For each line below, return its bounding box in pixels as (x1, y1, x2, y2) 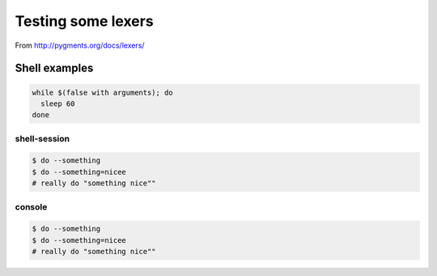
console (15, 201, 48, 212)
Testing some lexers (15, 12, 154, 30)
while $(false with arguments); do (32, 87, 173, 97)
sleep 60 (40, 99, 75, 108)
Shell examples (15, 62, 94, 75)
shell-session (15, 133, 70, 144)
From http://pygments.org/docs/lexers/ (15, 40, 145, 50)
